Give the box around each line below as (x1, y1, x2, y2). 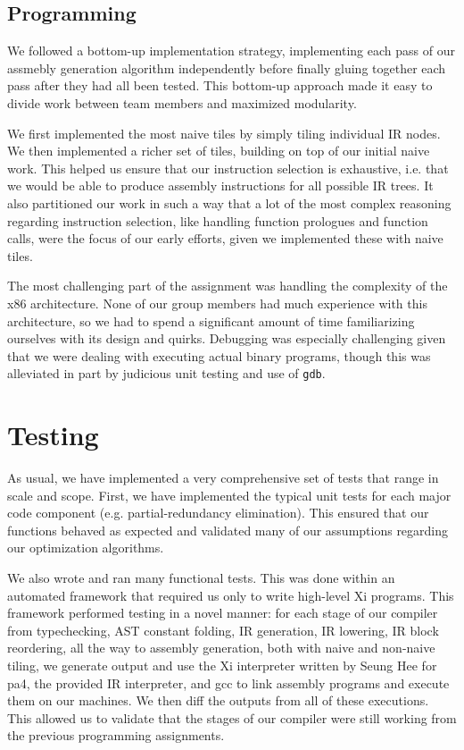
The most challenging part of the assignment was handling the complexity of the (7, 276, 448, 295)
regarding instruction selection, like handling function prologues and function (7, 211, 428, 230)
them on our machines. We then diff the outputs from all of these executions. (7, 691, 429, 710)
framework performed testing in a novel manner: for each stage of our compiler (7, 603, 438, 622)
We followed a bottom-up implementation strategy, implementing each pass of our (7, 41, 455, 60)
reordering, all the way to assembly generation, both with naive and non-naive (7, 638, 435, 657)
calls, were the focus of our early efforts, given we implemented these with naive (7, 229, 443, 248)
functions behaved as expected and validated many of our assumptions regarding (7, 520, 449, 539)
